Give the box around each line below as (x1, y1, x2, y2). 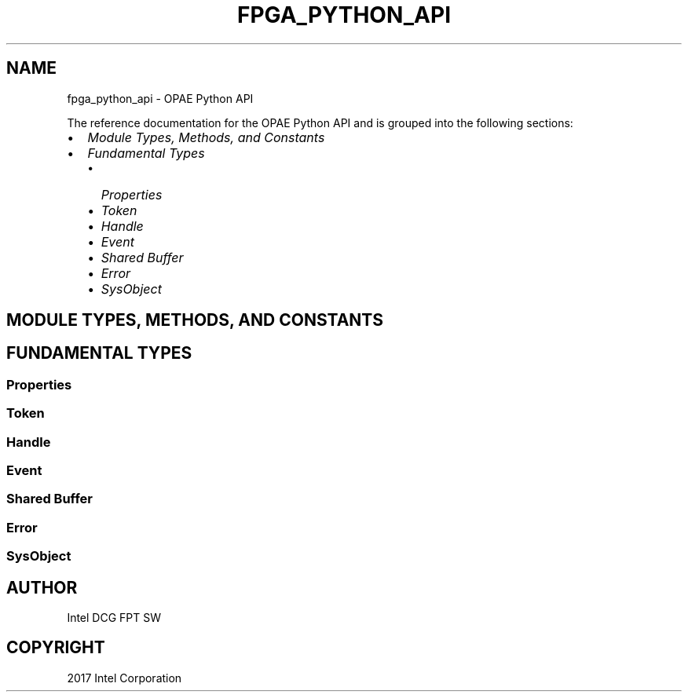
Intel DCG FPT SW (67, 610, 162, 624)
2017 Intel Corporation (67, 671, 182, 685)
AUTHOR (6, 577, 78, 598)
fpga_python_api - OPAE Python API (67, 91, 254, 105)
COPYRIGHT (6, 638, 105, 658)
